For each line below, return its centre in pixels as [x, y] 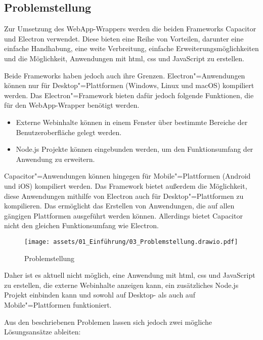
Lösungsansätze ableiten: [42, 332]
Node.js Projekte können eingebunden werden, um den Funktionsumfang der [135, 149]
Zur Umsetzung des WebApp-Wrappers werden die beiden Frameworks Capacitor [130, 29]
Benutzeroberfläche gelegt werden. [69, 132]
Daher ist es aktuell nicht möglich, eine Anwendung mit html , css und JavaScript [130, 275]
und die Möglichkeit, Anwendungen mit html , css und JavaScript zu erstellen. [124, 58]
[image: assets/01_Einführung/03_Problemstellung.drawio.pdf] [131, 242]
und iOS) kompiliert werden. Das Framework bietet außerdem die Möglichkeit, [126, 185]
